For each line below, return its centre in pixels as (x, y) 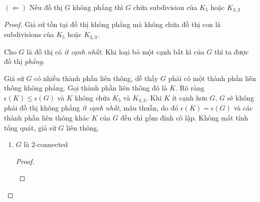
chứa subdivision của (165, 7)
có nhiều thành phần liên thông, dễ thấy (96, 78)
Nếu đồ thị (46, 7)
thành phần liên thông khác (47, 117)
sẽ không (241, 97)
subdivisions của (29, 34)
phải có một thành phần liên (212, 78)
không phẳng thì (98, 7)
